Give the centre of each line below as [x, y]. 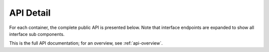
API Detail [30, 13]
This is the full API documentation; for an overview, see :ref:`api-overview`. [86, 43]
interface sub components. [37, 34]
